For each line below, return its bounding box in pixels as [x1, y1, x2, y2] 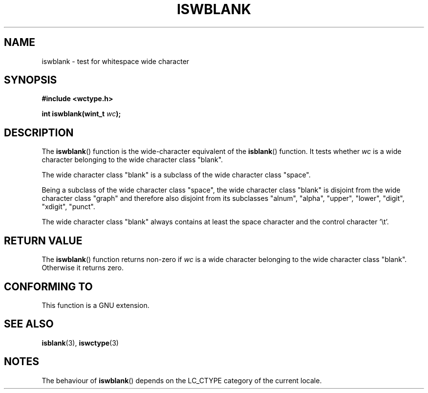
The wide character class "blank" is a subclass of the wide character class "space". [42, 171, 311, 179]
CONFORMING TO [4, 280, 93, 293]
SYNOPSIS [4, 74, 57, 87]
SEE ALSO [4, 318, 54, 330]
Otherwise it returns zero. [42, 263, 124, 272]
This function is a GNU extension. [42, 301, 150, 309]
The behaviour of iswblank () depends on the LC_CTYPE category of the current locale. [42, 376, 322, 385]
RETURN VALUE [4, 234, 83, 247]
